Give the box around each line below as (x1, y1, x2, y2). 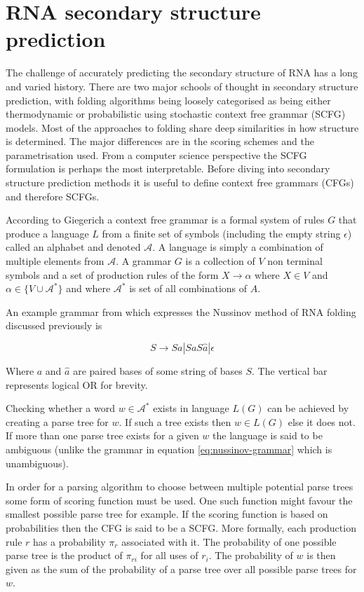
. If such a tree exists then (119, 414, 231, 429)
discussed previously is (6, 318, 102, 333)
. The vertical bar (252, 364, 328, 378)
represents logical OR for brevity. (6, 377, 148, 392)
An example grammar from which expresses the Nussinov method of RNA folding (6, 304, 356, 319)
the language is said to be (213, 428, 323, 443)
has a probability (33, 534, 106, 549)
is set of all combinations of (129, 281, 248, 296)
